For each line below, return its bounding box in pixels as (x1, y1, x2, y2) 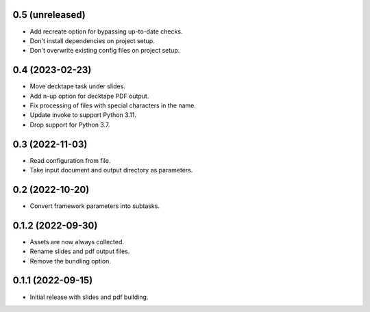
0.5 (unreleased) (12, 9, 86, 21)
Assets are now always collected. (29, 237, 125, 246)
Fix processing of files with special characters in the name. (29, 101, 197, 109)
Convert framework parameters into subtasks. (29, 202, 160, 210)
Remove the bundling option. (29, 257, 111, 265)
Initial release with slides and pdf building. (29, 293, 149, 301)
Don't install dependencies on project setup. (29, 36, 156, 44)
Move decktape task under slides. (29, 82, 126, 90)
